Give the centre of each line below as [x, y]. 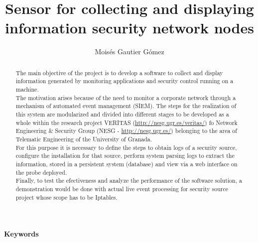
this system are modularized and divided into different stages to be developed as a [122, 114]
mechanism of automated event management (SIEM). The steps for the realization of [126, 106]
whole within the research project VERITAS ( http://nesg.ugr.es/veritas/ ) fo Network [127, 122]
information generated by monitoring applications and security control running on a [125, 81]
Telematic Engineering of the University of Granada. [84, 139]
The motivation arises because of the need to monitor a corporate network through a [126, 97]
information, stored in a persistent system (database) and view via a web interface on [127, 164]
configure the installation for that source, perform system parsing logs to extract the [125, 156]
